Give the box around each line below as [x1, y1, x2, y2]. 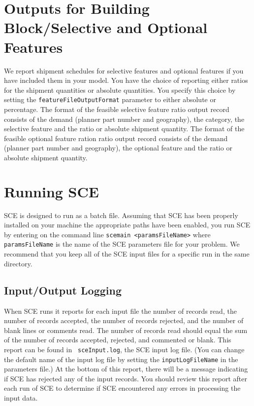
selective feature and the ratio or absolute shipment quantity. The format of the [4, 123, 245, 134]
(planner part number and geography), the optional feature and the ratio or [4, 143, 232, 153]
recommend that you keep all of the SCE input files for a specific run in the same [4, 249, 250, 259]
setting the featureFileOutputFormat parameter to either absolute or [4, 94, 216, 105]
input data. [4, 392, 38, 403]
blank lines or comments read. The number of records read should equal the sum [4, 325, 248, 335]
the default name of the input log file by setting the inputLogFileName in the [4, 354, 238, 364]
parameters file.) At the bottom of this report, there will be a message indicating [4, 364, 248, 374]
